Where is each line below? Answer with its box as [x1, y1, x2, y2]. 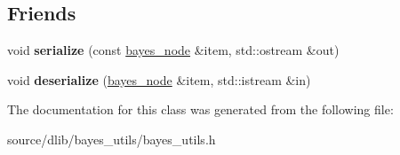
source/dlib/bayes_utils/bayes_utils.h [7, 129, 216, 148]
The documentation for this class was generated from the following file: [7, 100, 394, 119]
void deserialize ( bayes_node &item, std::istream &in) [7, 70, 311, 89]
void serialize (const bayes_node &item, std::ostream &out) [7, 41, 340, 59]
